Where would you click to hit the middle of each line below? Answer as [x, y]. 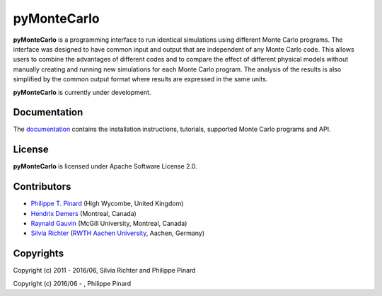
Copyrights [38, 254]
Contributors [42, 187]
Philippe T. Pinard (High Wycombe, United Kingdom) [107, 204]
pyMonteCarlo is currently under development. [82, 92]
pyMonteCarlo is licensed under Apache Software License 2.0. [105, 166]
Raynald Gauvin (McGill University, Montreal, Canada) [109, 223]
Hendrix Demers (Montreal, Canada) [84, 213]
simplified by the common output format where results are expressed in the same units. [140, 79]
